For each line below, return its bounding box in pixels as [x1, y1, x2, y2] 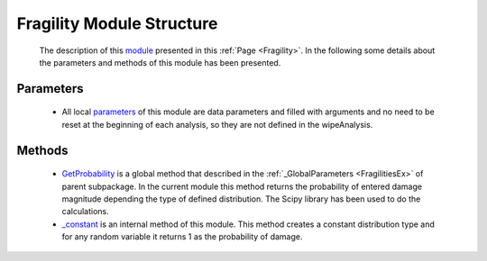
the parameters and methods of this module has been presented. [39, 57, 281, 67]
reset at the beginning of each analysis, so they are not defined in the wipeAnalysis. [61, 119, 373, 130]
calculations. [61, 206, 109, 217]
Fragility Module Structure [16, 13, 218, 33]
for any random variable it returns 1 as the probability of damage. [61, 231, 303, 242]
